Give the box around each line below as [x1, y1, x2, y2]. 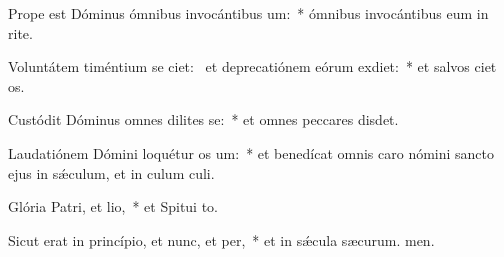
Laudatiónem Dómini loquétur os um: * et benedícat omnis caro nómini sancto [8, 142, 495, 163]
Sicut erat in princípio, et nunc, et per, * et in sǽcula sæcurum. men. [8, 229, 435, 250]
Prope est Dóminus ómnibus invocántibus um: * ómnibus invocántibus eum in [8, 3, 489, 23]
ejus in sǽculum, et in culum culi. [8, 162, 215, 183]
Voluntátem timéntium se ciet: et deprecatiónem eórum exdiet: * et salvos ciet [8, 56, 497, 77]
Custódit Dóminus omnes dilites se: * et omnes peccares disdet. [8, 109, 399, 130]
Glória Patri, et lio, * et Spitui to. [8, 196, 219, 217]
